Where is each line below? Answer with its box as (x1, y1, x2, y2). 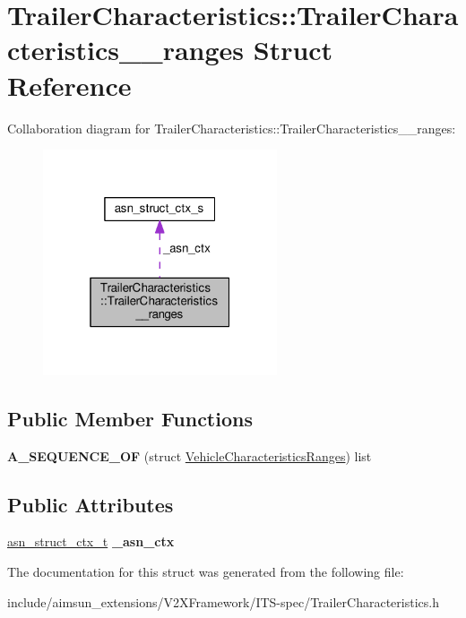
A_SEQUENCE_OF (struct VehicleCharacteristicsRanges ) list (7, 446, 372, 465)
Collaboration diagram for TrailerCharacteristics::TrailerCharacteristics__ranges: (7, 118, 456, 137)
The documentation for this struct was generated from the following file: (7, 562, 404, 581)
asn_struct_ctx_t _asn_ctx (7, 532, 175, 551)
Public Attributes (7, 490, 174, 518)
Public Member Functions (7, 404, 253, 432)
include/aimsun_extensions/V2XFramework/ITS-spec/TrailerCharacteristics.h (7, 592, 439, 611)
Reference (7, 66, 132, 103)
